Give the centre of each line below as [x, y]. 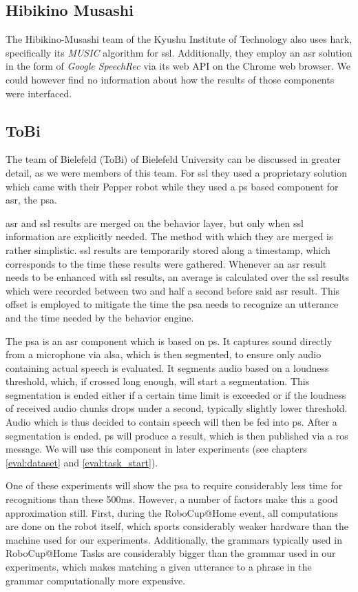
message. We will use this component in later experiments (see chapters [156, 449]
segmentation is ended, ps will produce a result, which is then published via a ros [177, 435]
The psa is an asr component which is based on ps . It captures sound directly [169, 341]
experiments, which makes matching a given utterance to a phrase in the [159, 566]
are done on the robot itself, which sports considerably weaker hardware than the [177, 526]
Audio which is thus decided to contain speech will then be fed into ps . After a [171, 422]
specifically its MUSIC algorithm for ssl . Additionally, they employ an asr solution [179, 52]
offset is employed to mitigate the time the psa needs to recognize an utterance [172, 304]
